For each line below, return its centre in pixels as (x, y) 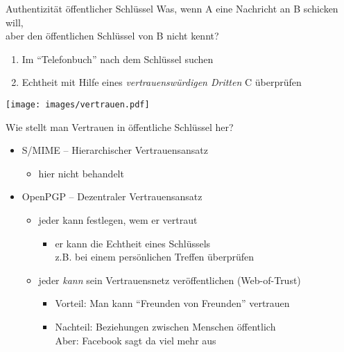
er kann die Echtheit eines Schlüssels (133, 243)
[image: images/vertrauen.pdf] (78, 104)
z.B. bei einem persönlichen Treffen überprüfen (155, 257)
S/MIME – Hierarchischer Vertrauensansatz (115, 150)
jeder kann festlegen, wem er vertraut (118, 220)
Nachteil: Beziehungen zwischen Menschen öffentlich (165, 326)
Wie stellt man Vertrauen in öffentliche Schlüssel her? (120, 126)
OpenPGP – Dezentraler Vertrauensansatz (112, 196)
